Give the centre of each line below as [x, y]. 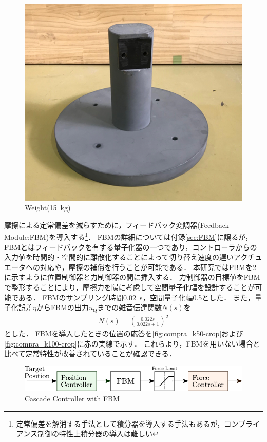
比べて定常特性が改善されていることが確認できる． [90, 353]
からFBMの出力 [62, 307]
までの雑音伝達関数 [130, 307]
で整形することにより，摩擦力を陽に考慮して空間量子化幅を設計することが [130, 287]
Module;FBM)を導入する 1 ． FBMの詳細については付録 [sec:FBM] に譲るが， [128, 236]
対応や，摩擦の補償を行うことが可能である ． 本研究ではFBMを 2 [148, 267]
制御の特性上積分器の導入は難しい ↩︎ [98, 434]
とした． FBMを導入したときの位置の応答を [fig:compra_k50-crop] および [124, 333]
